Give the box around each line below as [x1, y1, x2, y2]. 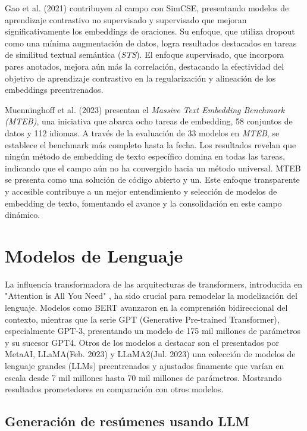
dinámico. [5, 208, 40, 221]
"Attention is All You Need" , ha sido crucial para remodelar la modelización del [5, 289, 297, 302]
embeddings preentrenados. [5, 83, 104, 96]
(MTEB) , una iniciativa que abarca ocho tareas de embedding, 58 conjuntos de [5, 115, 293, 127]
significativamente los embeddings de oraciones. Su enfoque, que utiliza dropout [5, 25, 295, 38]
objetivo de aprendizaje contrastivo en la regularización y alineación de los [5, 71, 276, 84]
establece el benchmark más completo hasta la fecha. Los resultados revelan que [5, 138, 296, 151]
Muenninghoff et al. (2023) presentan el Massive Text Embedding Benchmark [5, 103, 285, 115]
